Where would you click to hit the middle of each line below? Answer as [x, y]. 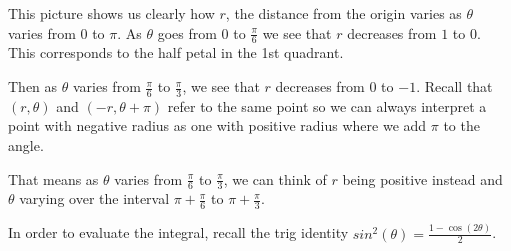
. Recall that [454, 86]
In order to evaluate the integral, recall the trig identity [178, 232]
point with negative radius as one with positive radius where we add [217, 125]
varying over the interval [94, 198]
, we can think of [275, 178]
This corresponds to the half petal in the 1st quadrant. [176, 52]
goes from [187, 32]
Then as [33, 86]
